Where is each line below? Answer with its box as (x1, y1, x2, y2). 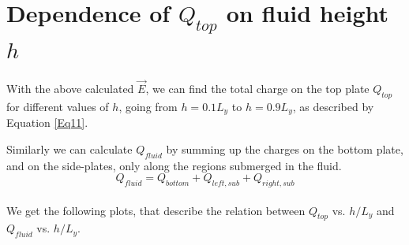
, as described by (292, 98, 374, 114)
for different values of (6, 98, 109, 114)
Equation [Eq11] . (6, 114, 88, 131)
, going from (118, 98, 178, 114)
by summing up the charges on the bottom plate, (166, 140, 403, 157)
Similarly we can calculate (6, 140, 133, 157)
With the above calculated (6, 80, 134, 96)
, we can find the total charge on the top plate (145, 80, 370, 96)
